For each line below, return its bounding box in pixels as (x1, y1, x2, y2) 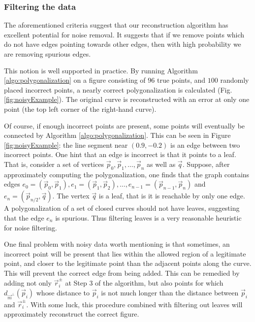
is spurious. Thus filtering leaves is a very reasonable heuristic (55, 212, 242, 223)
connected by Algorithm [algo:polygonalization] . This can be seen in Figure (4, 130, 231, 140)
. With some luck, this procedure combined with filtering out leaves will (26, 299, 243, 309)
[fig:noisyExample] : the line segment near (4, 139, 128, 150)
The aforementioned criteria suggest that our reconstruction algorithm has (4, 20, 228, 30)
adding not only (4, 278, 52, 288)
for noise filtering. (4, 222, 57, 232)
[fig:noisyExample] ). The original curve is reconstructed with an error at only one (4, 94, 250, 104)
